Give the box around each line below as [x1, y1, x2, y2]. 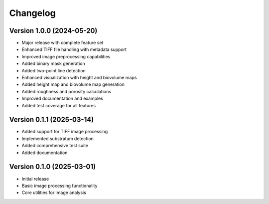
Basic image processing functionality [21, 183, 98, 189]
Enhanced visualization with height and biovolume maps [21, 75, 137, 81]
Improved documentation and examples [21, 95, 103, 102]
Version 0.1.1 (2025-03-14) [9, 115, 94, 124]
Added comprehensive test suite [21, 143, 89, 149]
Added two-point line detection [21, 67, 86, 73]
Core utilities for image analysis [21, 190, 87, 196]
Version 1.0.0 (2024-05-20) [9, 26, 98, 35]
